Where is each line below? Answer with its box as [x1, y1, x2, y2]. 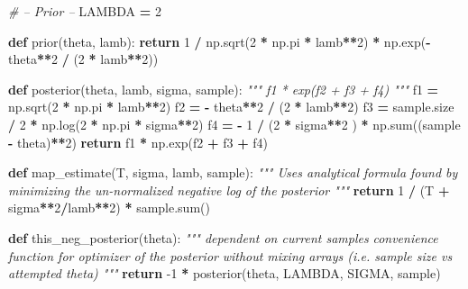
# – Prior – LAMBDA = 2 [8, 2, 161, 20]
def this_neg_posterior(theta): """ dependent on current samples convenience [8, 228, 438, 247]
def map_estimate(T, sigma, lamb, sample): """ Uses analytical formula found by [8, 163, 458, 182]
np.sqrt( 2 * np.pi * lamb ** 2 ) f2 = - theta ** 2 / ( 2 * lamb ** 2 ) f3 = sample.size [8, 97, 454, 116]
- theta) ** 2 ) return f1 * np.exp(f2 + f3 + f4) [8, 132, 269, 151]
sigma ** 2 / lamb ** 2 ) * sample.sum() [8, 198, 210, 217]
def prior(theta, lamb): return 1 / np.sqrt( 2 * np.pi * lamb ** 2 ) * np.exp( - [8, 32, 431, 50]
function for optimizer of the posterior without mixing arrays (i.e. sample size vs [8, 246, 453, 265]
